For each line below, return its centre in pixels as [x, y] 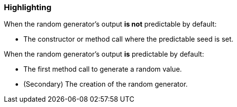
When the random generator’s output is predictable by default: [104, 54]
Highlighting [28, 7]
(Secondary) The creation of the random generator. [106, 84]
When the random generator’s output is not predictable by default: [110, 24]
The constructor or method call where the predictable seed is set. [128, 39]
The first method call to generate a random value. [103, 69]
